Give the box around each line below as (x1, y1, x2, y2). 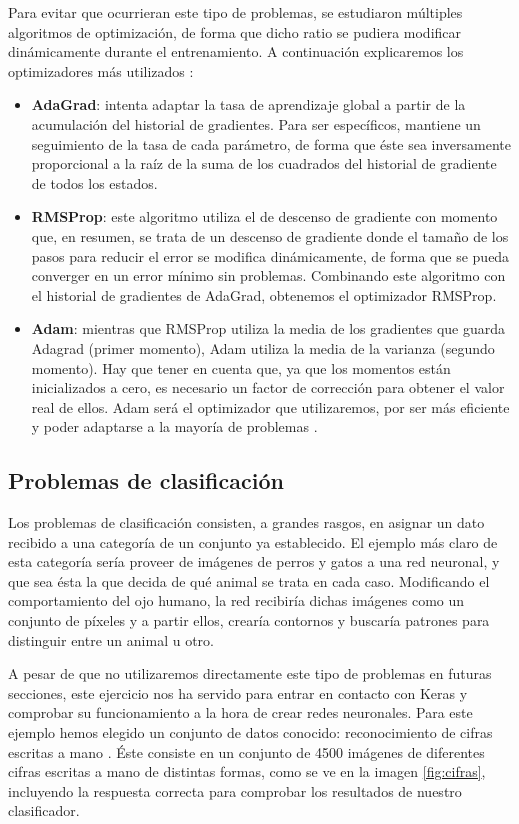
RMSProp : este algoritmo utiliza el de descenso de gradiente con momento (31, 206, 498, 227)
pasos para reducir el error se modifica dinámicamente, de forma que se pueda (31, 245, 510, 266)
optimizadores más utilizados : (8, 60, 194, 81)
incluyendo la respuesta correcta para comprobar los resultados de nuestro (8, 780, 462, 801)
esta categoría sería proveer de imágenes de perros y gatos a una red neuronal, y (8, 551, 500, 572)
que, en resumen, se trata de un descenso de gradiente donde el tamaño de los (31, 225, 509, 246)
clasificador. (8, 800, 80, 821)
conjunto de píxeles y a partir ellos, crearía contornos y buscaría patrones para (8, 610, 490, 631)
